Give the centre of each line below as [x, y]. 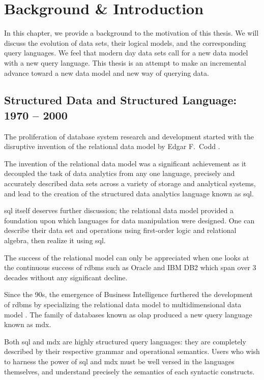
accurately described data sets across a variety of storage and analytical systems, [130, 183]
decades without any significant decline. [66, 277]
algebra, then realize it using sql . [55, 240]
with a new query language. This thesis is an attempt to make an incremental [125, 62]
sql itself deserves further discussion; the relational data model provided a [119, 210]
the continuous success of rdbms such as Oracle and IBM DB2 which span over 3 [130, 267]
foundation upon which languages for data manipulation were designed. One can [129, 220]
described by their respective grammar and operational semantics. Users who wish [132, 351]
